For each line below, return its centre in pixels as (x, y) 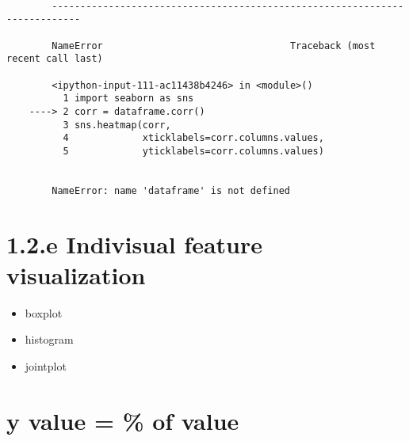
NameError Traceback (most (214, 46)
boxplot (44, 312)
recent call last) (55, 59)
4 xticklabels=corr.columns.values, (193, 138)
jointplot (46, 366)
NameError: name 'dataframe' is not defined (171, 190)
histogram (49, 339)
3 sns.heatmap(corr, (117, 125)
